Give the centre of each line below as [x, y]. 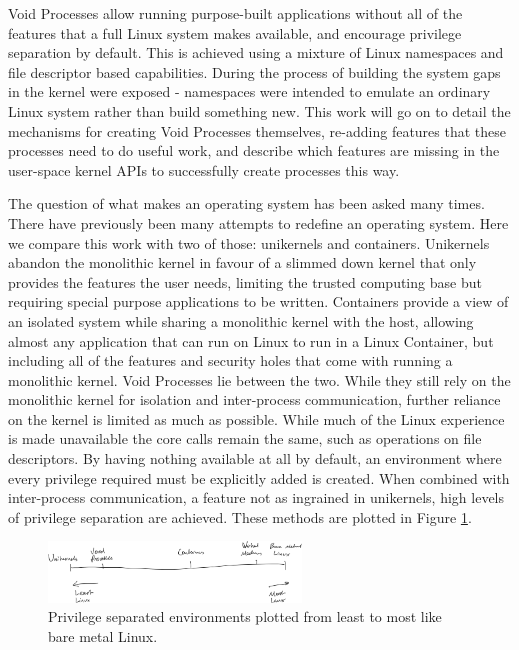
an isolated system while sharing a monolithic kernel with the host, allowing [241, 320]
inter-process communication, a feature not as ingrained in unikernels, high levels [256, 497]
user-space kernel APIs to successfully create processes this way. [204, 169]
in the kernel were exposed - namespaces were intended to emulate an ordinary [249, 91]
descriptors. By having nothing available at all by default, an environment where [255, 458]
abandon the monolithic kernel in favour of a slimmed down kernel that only [242, 262]
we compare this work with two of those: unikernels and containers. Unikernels [249, 242]
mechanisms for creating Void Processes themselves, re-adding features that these [257, 130]
